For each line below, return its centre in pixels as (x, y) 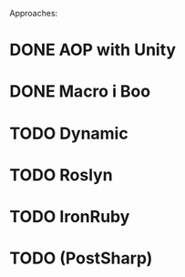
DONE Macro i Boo (80, 92)
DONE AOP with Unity (92, 50)
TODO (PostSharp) (81, 258)
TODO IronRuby (70, 216)
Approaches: (34, 13)
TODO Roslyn (61, 174)
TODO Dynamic (69, 133)
